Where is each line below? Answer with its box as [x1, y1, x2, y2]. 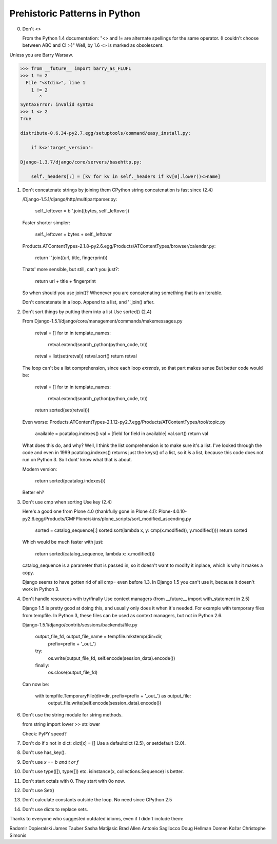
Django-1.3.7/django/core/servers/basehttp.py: [20, 159, 142, 165]
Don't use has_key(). [22, 749, 66, 756]
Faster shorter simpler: [22, 219, 70, 226]
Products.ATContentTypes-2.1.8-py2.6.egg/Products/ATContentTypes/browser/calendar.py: [22, 243, 216, 249]
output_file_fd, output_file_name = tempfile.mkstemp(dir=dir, [35, 633, 163, 640]
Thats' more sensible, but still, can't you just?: [22, 266, 120, 273]
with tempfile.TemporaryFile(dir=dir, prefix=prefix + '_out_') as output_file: [35, 693, 191, 699]
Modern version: [22, 466, 57, 472]
